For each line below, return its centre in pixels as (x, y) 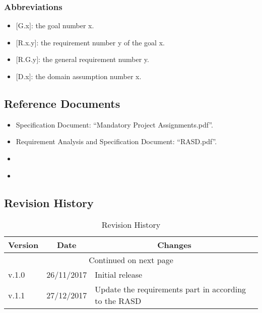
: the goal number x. (62, 25)
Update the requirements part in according (171, 289)
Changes (174, 245)
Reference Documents (62, 103)
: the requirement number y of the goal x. (101, 42)
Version (23, 245)
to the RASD (118, 301)
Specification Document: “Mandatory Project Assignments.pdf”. (114, 124)
